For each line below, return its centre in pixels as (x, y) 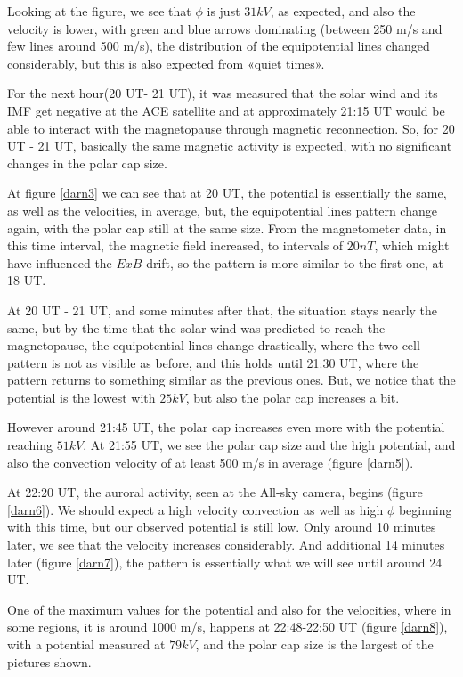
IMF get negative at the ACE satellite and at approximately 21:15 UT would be (226, 110)
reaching (30, 445)
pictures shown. (49, 661)
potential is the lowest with (81, 397)
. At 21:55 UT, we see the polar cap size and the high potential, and (269, 445)
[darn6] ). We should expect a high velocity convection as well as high (195, 509)
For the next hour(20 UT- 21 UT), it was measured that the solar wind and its (223, 93)
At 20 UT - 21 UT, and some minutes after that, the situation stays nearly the (223, 310)
